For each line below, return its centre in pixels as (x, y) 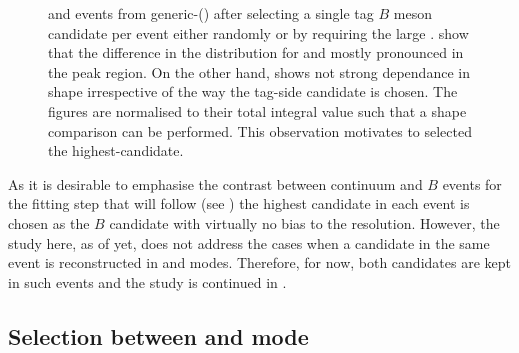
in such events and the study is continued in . (147, 281)
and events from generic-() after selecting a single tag (211, 13)
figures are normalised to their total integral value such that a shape (257, 110)
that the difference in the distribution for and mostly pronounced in (256, 52)
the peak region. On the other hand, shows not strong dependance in (259, 71)
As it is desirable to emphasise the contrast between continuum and (215, 183)
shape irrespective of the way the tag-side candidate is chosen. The (253, 91)
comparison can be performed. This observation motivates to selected (260, 130)
